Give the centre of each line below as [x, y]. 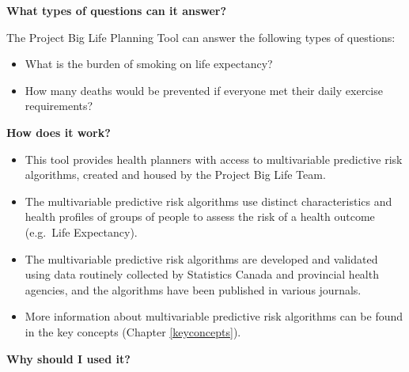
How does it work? [59, 132]
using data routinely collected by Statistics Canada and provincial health [202, 274]
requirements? [59, 106]
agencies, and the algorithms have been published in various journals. [193, 289]
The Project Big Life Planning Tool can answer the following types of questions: [201, 37]
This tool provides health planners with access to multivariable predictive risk [214, 159]
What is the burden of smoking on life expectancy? [149, 64]
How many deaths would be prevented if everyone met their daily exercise [204, 90]
